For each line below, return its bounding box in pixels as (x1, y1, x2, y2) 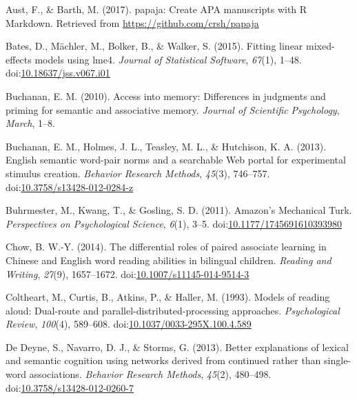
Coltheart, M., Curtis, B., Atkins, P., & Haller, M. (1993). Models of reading (6, 290, 330, 304)
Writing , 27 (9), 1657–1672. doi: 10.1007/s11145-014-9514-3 (6, 266, 249, 281)
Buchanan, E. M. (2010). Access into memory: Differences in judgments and (6, 88, 326, 103)
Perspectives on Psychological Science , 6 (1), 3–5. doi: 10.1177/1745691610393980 (6, 216, 343, 230)
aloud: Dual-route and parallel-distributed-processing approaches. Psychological (6, 303, 340, 317)
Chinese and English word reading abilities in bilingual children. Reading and (6, 252, 331, 267)
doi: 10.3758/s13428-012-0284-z (6, 179, 134, 194)
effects (6, 52, 32, 66)
